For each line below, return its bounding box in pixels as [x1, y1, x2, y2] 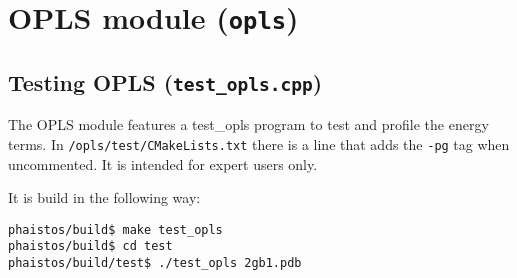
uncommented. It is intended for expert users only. [8, 153, 318, 174]
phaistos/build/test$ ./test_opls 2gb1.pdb [8, 256, 302, 271]
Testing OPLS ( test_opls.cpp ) [8, 66, 323, 97]
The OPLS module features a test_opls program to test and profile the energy [8, 114, 489, 135]
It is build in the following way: [8, 187, 201, 208]
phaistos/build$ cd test [8, 239, 173, 254]
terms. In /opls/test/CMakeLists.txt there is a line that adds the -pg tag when [8, 133, 510, 154]
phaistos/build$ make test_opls [8, 222, 223, 237]
